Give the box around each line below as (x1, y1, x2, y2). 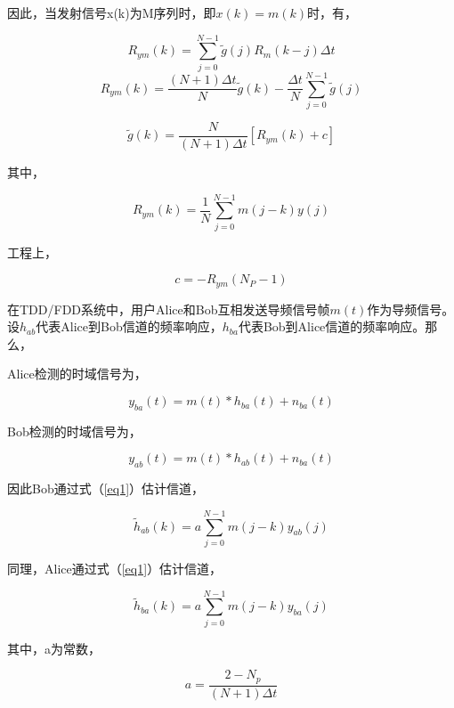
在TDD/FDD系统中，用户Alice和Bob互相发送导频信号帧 (7, 299, 330, 318)
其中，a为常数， (7, 639, 101, 657)
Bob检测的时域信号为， (7, 421, 142, 440)
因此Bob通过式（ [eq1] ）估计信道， (7, 479, 205, 498)
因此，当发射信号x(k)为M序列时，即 (7, 4, 216, 21)
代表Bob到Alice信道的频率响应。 (238, 317, 426, 336)
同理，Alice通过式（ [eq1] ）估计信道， (7, 558, 223, 577)
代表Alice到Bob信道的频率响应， (36, 317, 223, 336)
